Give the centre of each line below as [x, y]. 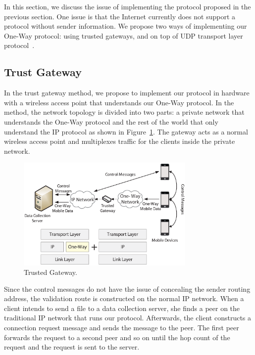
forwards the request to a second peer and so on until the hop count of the [117, 337]
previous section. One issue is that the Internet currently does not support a [120, 16]
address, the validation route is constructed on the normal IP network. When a [124, 298]
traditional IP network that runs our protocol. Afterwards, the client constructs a [128, 318]
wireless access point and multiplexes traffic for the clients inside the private [120, 141]
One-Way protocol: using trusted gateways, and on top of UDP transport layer [124, 35]
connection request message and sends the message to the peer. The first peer [122, 328]
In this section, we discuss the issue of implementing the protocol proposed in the [127, 6]
